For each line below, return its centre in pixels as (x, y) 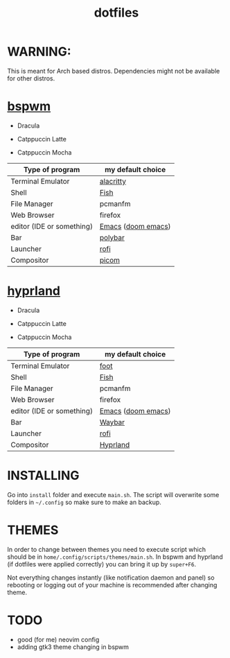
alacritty (113, 181)
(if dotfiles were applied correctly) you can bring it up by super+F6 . (101, 564)
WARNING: (39, 52)
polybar (112, 237)
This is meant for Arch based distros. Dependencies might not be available (114, 71)
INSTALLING (43, 476)
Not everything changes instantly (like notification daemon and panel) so (111, 578)
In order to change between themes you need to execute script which (107, 549)
